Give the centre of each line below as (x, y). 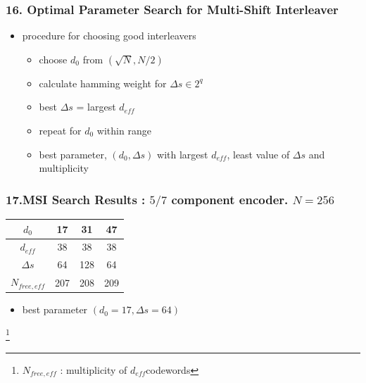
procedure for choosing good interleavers (109, 36)
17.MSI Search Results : (76, 199)
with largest (183, 154)
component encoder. (230, 199)
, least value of (258, 154)
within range (124, 130)
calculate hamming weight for (103, 83)
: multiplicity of (94, 369)
